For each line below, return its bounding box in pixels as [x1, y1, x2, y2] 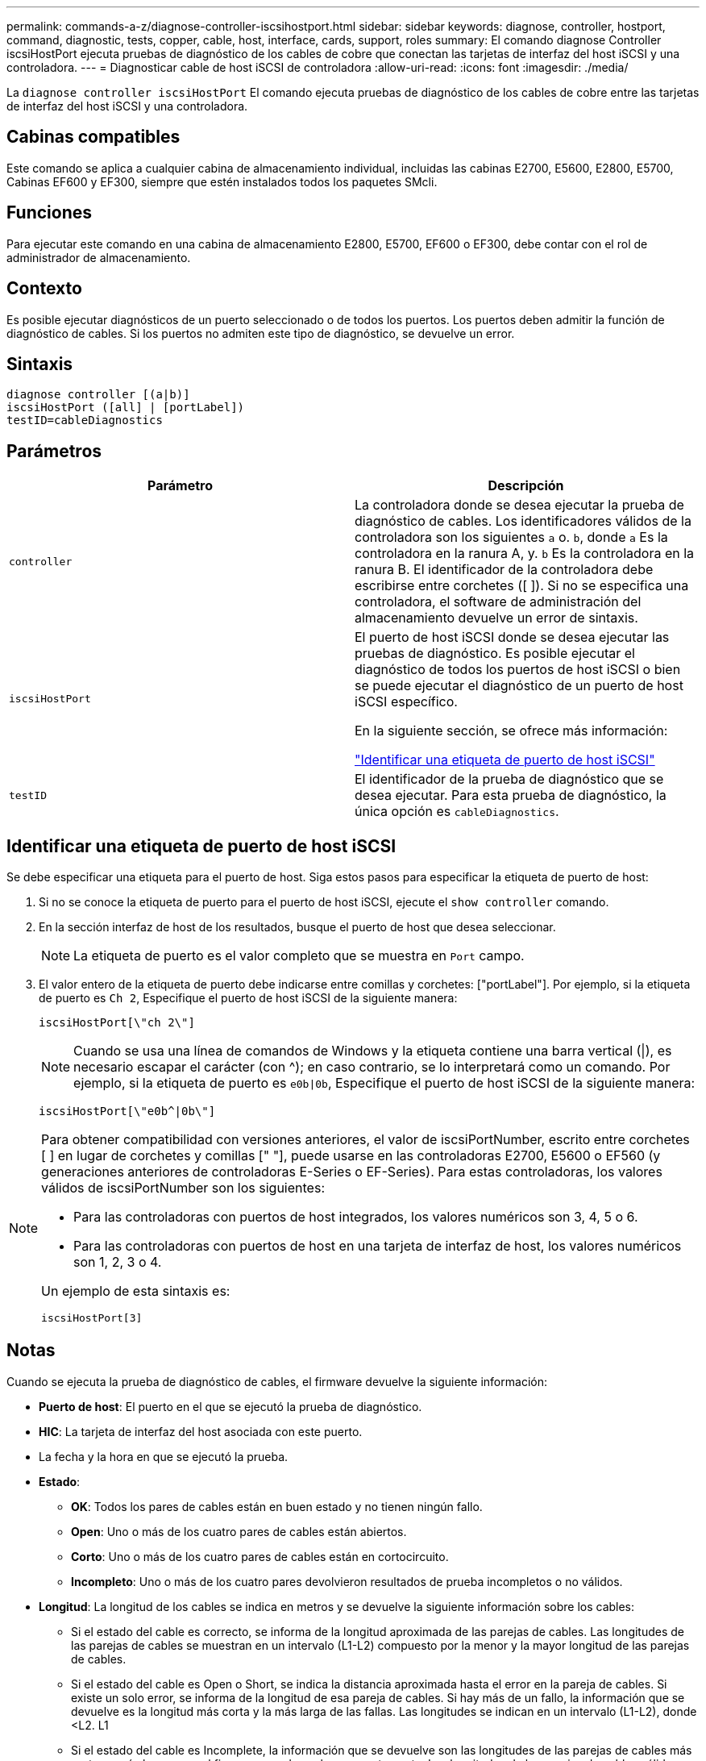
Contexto [6, 278, 82, 299]
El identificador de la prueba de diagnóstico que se [355, 771, 664, 788]
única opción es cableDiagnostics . [355, 803, 559, 820]
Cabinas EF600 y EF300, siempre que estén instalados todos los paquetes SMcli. [6, 174, 438, 189]
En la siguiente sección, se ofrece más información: [355, 722, 668, 739]
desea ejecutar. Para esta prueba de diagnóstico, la [355, 787, 667, 804]
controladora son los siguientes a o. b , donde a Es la [355, 529, 668, 546]
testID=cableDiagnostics [6, 414, 163, 427]
